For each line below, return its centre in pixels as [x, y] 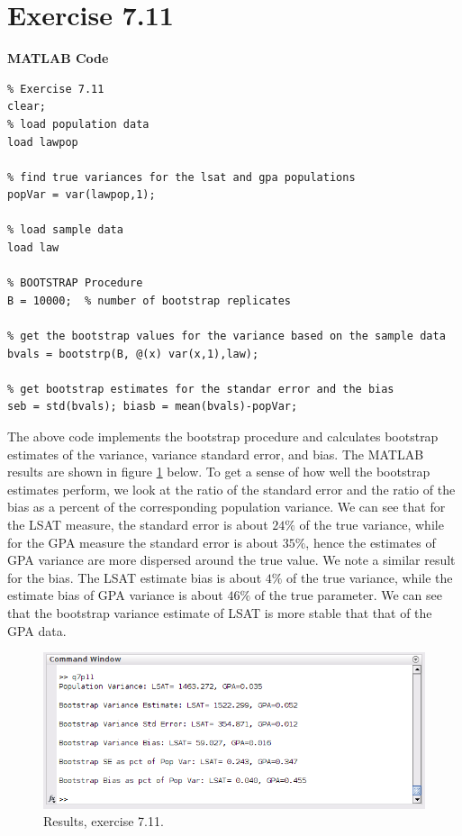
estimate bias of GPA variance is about [115, 595]
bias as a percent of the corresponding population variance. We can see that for [226, 507]
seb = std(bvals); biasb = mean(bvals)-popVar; [153, 407]
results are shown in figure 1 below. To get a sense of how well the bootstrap [219, 472]
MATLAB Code [58, 58]
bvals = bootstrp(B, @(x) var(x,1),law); [133, 354]
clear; [27, 107]
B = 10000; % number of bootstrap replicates [149, 300]
